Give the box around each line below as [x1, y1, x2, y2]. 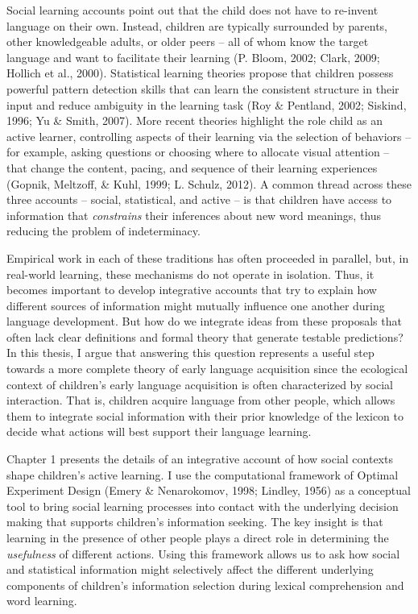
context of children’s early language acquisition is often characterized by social [6, 375, 393, 392]
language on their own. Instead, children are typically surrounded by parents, [6, 17, 388, 34]
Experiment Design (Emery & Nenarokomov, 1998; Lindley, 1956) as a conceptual [6, 482, 411, 499]
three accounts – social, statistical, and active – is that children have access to [6, 191, 392, 208]
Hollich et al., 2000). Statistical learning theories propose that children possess [6, 64, 394, 81]
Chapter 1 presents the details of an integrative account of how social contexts [6, 450, 393, 467]
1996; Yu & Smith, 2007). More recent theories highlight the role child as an [6, 112, 383, 129]
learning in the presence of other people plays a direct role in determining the [6, 529, 389, 546]
